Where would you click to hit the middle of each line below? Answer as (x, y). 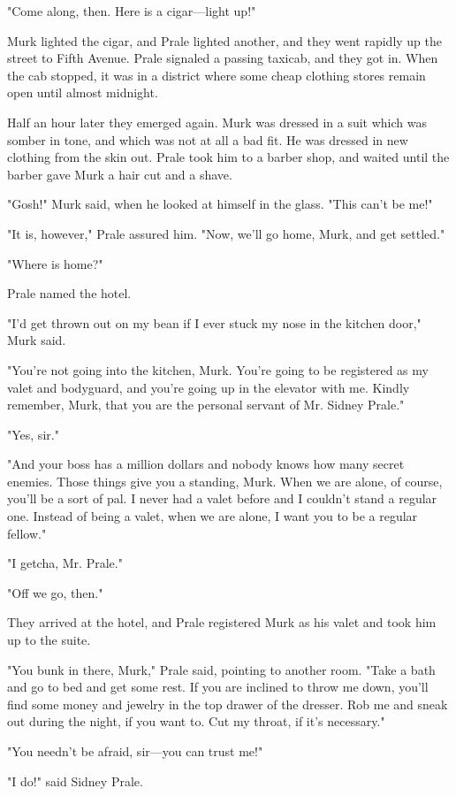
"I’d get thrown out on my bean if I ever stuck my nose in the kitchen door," (214, 322)
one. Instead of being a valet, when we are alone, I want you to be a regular (213, 516)
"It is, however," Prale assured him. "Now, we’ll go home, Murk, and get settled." (226, 233)
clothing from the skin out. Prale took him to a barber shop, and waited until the (228, 157)
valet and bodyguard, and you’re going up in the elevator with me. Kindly (209, 387)
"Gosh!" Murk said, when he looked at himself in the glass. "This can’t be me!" (220, 204)
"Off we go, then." (55, 592)
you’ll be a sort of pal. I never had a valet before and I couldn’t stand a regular (222, 498)
